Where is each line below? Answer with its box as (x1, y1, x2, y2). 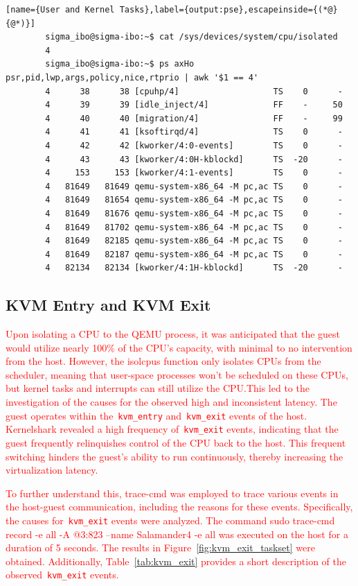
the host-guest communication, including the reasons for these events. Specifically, (6, 499, 353, 514)
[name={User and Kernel (6, 5, 115, 15)
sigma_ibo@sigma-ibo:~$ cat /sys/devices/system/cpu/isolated (45, 32, 338, 42)
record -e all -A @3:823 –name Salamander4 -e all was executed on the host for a (6, 526, 348, 541)
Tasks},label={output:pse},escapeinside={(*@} (119, 5, 338, 15)
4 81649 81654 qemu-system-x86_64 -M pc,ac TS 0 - (45, 195, 343, 205)
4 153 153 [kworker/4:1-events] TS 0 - (45, 168, 343, 178)
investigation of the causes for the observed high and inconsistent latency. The (6, 395, 337, 409)
